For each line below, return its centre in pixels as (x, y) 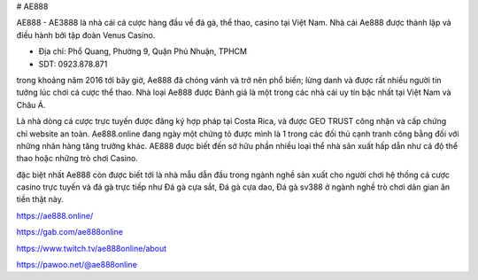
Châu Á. (31, 105)
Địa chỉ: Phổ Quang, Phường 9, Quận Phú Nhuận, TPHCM (143, 51)
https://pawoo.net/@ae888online (77, 265)
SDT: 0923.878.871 (73, 64)
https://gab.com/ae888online (70, 232)
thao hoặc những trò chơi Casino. (77, 159)
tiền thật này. (40, 199)
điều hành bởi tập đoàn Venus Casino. (86, 35)
